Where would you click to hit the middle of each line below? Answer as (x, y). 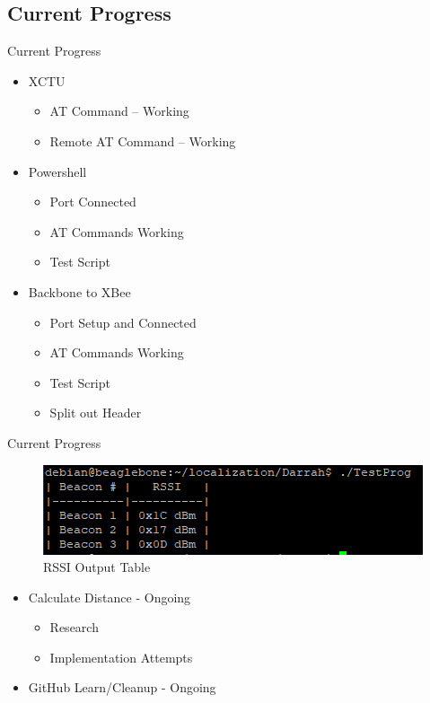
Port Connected (93, 202)
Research (74, 627)
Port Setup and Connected (123, 322)
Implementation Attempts (121, 657)
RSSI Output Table (97, 567)
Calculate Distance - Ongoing (110, 597)
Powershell (57, 171)
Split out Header (96, 413)
